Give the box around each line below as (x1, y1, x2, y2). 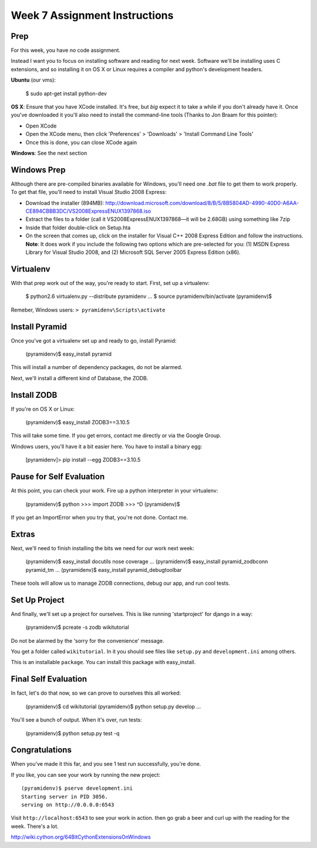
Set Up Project (11, 595, 65, 605)
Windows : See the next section (11, 149, 87, 156)
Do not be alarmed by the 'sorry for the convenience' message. (11, 637, 164, 644)
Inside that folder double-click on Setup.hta (25, 224, 131, 231)
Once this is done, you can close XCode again (25, 139, 137, 146)
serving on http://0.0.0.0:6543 (21, 802, 114, 808)
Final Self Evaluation (11, 674, 87, 684)
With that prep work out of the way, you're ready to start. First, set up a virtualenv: (11, 279, 210, 286)
